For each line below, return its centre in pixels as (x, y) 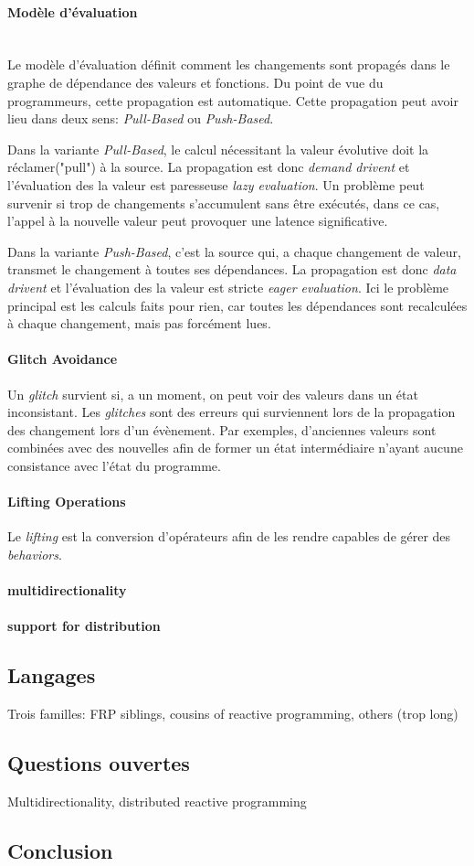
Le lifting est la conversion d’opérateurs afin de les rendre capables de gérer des (229, 536)
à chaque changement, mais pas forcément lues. (139, 323)
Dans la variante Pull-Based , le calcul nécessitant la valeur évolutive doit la (218, 149)
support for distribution (84, 626)
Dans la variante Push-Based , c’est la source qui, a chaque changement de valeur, (234, 251)
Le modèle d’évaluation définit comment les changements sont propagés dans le (229, 64)
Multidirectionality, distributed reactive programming (157, 801)
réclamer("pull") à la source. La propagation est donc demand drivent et (209, 167)
